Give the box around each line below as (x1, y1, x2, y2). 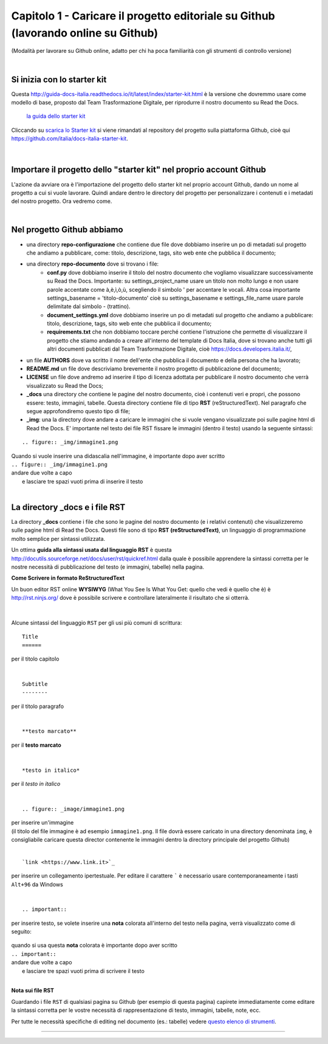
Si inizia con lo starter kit (11, 74, 107, 84)
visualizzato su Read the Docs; (26, 382, 103, 389)
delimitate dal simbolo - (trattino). (47, 303, 131, 310)
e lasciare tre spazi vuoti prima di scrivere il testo (22, 967, 145, 975)
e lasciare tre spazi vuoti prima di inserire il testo (22, 478, 143, 485)
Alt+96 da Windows (11, 881, 63, 888)
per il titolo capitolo (11, 655, 60, 662)
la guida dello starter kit (26, 112, 86, 120)
